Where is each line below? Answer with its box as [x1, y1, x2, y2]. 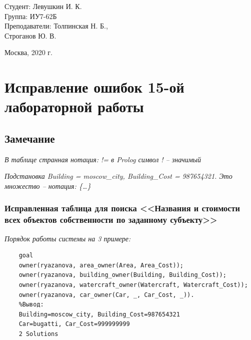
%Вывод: [18, 301, 44, 308]
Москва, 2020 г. [4, 47, 52, 58]
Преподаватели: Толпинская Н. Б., [4, 21, 108, 31]
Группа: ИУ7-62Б [4, 11, 57, 21]
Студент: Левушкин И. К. [4, 1, 82, 11]
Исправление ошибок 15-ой [4, 77, 184, 97]
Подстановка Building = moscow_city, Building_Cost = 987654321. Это [4, 171, 232, 181]
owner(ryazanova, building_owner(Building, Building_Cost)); [18, 271, 226, 279]
